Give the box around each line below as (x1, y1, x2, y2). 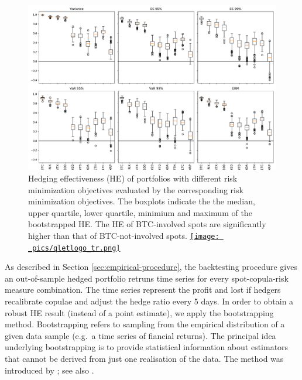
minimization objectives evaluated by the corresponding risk (28, 183, 243, 196)
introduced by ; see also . (5, 364, 94, 376)
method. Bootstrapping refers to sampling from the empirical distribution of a (5, 318, 285, 330)
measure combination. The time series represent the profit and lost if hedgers (5, 283, 281, 296)
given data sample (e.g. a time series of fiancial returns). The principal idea (5, 329, 276, 341)
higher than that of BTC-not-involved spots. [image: (28, 229, 219, 241)
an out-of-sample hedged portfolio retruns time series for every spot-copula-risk (5, 272, 289, 284)
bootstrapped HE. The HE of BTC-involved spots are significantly (28, 218, 266, 230)
